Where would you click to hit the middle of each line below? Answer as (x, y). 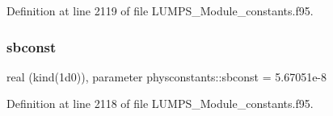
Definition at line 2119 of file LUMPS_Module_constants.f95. (160, 10)
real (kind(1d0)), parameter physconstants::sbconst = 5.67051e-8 (167, 76)
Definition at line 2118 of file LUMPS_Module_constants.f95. (160, 104)
